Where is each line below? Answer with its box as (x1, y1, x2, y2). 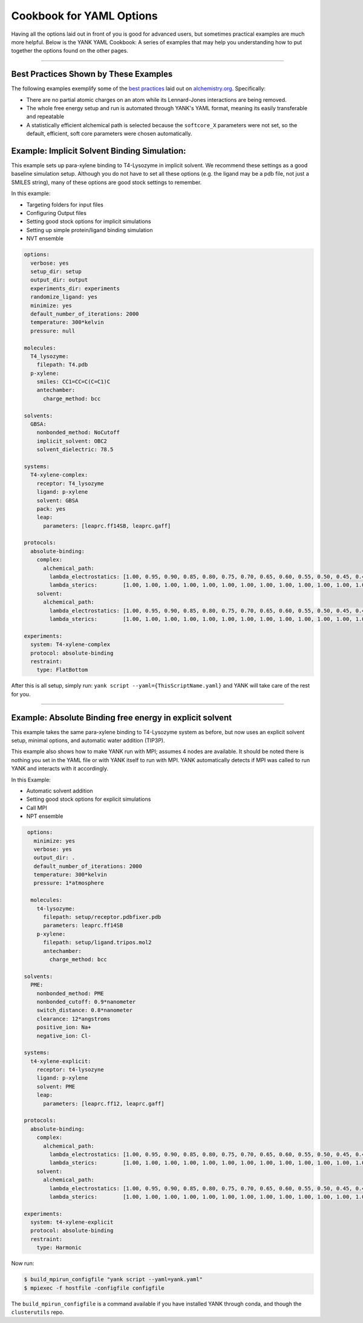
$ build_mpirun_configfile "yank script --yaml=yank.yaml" (24, 1276, 203, 1283)
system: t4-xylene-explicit (30, 1219, 114, 1226)
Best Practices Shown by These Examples (11, 69, 173, 79)
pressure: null (30, 327, 76, 334)
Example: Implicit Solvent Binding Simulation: (11, 146, 186, 156)
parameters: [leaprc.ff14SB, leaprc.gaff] (43, 522, 171, 529)
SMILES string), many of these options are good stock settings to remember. (11, 179, 202, 186)
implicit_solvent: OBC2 (36, 437, 107, 445)
